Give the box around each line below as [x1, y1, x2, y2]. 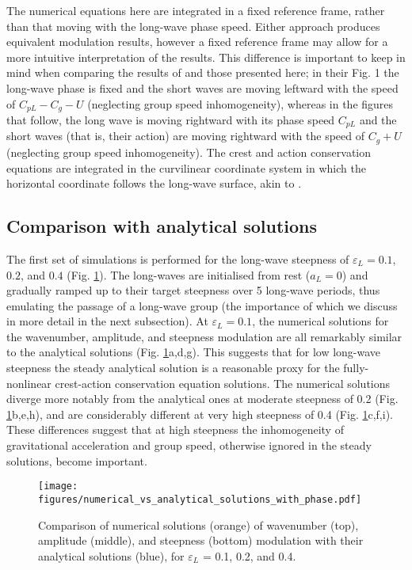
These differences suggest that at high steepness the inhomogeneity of [6, 421, 344, 438]
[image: [38, 481, 78, 492]
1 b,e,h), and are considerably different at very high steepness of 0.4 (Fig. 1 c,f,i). [6, 405, 393, 422]
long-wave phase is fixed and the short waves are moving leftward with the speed [6, 79, 399, 96]
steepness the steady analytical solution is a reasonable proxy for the [6, 359, 340, 376]
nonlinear [6, 374, 51, 391]
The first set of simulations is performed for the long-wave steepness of [6, 250, 349, 267]
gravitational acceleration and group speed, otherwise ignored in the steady [6, 437, 372, 454]
